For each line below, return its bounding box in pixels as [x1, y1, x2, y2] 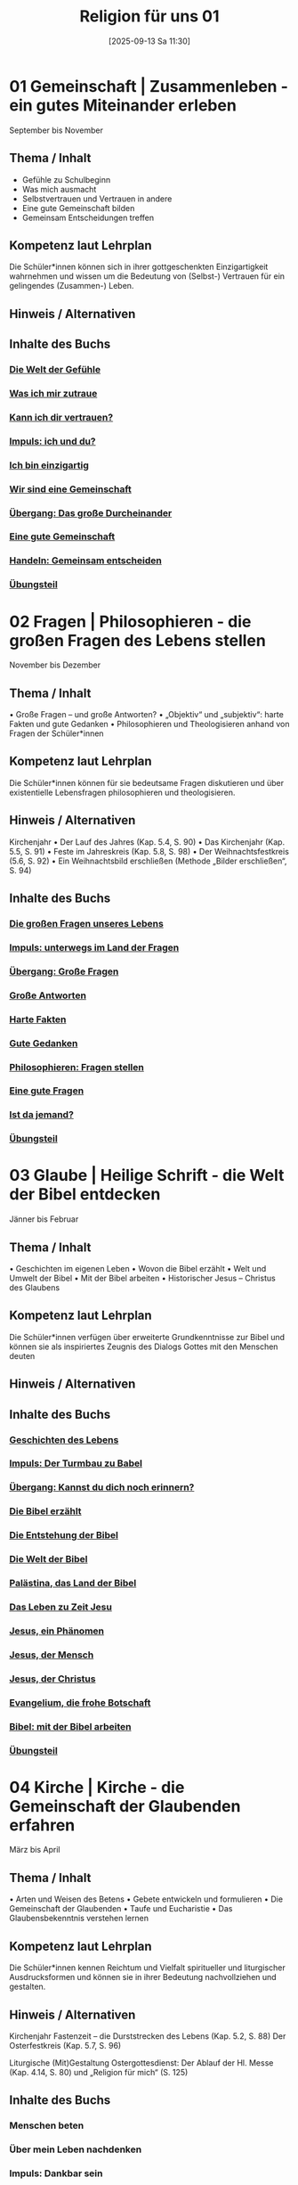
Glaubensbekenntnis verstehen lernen [9, 1913, 149, 1924]
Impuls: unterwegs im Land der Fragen [9, 941, 180, 953]
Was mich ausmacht [21, 184, 97, 194]
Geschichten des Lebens [9, 1433, 119, 1445]
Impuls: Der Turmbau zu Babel [9, 1457, 142, 1469]
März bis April [9, 1845, 60, 1855]
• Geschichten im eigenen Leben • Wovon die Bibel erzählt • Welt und [9, 1264, 267, 1274]
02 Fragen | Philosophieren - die [9, 611, 252, 632]
